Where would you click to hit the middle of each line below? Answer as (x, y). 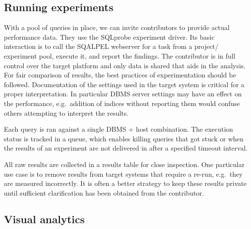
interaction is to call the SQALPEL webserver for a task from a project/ (111, 46)
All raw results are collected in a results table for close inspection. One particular (124, 164)
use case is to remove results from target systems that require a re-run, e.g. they (123, 174)
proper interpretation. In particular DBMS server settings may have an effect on (123, 94)
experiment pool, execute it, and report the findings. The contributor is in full (120, 55)
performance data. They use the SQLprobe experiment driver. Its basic (109, 37)
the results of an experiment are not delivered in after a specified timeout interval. (126, 148)
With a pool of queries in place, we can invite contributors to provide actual (117, 27)
